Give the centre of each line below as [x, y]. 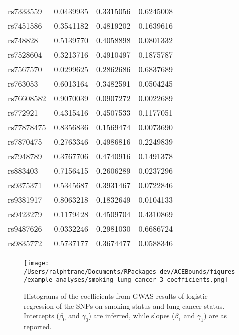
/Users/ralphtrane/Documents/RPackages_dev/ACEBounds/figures [130, 272]
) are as [216, 316]
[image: [37, 263]
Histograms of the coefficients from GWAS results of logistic [116, 296]
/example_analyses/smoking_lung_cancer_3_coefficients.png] [126, 280]
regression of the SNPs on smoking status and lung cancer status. [124, 306]
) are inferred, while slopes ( [132, 316]
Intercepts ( [42, 316]
